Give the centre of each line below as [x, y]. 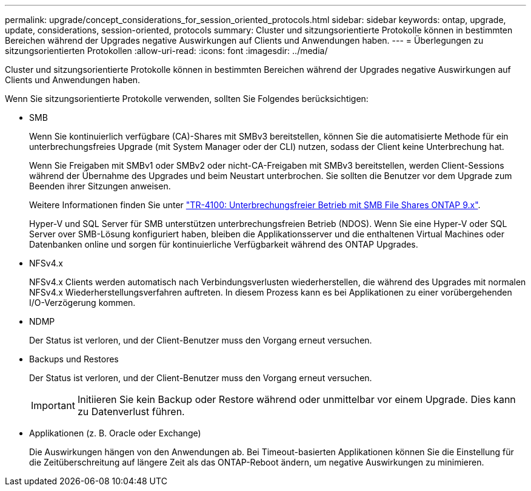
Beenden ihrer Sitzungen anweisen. [100, 186]
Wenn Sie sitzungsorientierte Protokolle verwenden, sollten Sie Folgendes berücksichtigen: [187, 99]
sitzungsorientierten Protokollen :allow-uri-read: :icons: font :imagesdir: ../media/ [166, 51]
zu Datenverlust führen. [131, 411]
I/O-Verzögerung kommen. [82, 303]
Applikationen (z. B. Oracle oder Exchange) [115, 433]
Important [53, 405]
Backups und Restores [74, 359]
